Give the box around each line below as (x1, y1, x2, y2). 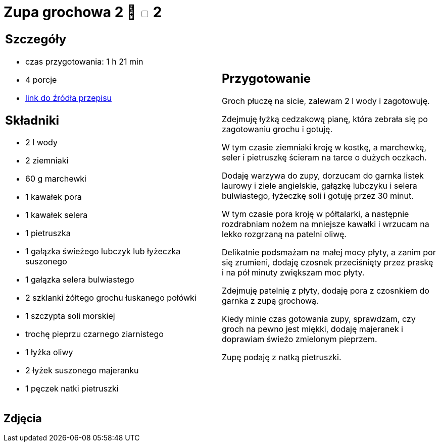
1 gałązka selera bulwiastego (25, 274, 134, 285)
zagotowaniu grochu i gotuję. (222, 124, 332, 135)
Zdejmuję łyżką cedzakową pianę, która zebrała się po (222, 114, 428, 125)
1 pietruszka (25, 228, 71, 239)
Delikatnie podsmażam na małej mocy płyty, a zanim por (222, 247, 436, 258)
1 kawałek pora (25, 192, 82, 202)
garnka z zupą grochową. (222, 296, 319, 306)
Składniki (5, 113, 60, 128)
